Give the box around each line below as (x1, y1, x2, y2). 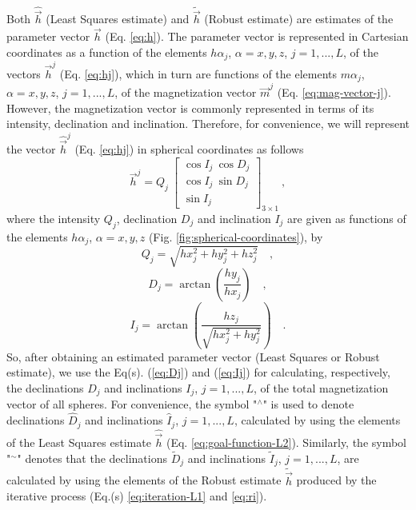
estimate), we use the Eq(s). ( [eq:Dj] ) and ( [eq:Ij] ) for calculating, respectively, (6, 364, 390, 381)
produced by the (296, 472, 377, 488)
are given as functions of (287, 209, 406, 226)
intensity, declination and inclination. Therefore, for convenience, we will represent (6, 115, 410, 132)
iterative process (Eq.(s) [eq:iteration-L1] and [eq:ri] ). (6, 488, 267, 504)
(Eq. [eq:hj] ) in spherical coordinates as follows (74, 140, 304, 157)
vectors (6, 66, 41, 82)
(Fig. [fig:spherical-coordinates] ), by (148, 228, 323, 245)
